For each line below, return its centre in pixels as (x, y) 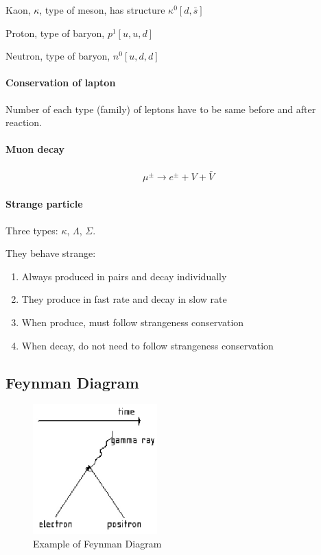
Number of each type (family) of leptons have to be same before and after (161, 109)
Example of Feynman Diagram (97, 543)
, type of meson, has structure (102, 10)
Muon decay (35, 149)
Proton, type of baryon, (55, 33)
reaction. (24, 122)
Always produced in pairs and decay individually (124, 276)
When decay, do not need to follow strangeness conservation (147, 345)
